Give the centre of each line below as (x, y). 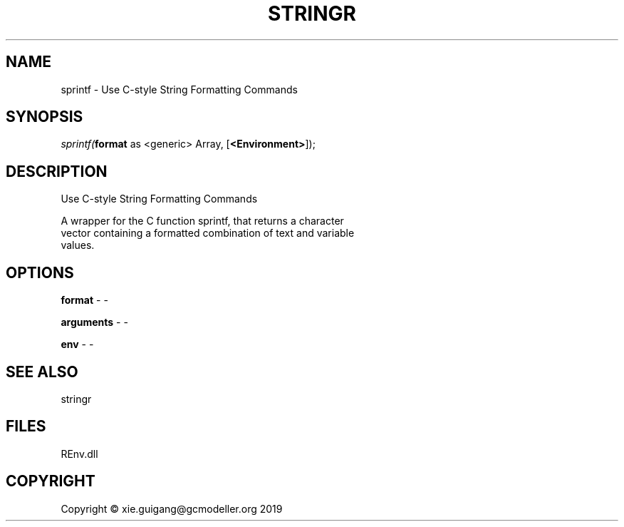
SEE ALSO (42, 372)
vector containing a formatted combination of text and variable (208, 233)
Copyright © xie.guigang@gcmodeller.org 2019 (172, 508)
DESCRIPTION (57, 171)
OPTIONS (40, 272)
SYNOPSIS (45, 117)
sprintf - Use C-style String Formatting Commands (179, 89)
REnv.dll (79, 454)
